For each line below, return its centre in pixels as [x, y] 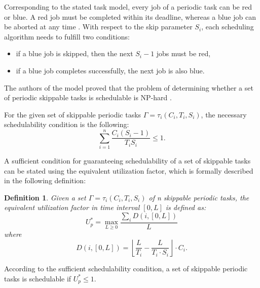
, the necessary [224, 114]
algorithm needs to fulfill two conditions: [67, 36]
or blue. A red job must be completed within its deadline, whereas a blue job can [130, 16]
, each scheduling [228, 27]
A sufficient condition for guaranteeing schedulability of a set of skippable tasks [127, 161]
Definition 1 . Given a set [45, 197]
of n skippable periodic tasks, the [199, 197]
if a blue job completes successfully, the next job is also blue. [110, 70]
